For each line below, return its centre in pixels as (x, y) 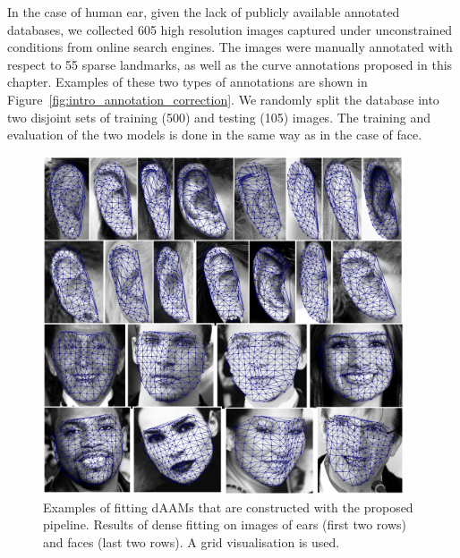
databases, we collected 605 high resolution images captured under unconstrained (230, 29)
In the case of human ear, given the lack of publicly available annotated (204, 12)
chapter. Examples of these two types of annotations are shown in (187, 82)
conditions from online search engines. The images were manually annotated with (230, 47)
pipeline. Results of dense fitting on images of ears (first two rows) (225, 524)
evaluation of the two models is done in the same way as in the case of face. (215, 135)
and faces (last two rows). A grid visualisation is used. (192, 541)
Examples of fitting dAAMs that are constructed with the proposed (228, 507)
